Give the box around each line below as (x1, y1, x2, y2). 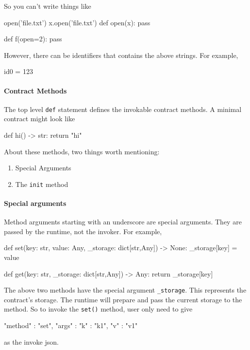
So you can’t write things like (4, 1, 91, 11)
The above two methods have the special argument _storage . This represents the (4, 285, 247, 295)
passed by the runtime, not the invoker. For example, (4, 226, 162, 236)
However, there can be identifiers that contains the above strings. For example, (4, 50, 238, 60)
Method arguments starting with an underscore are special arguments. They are (4, 217, 242, 227)
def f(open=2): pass (4, 34, 62, 44)
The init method (15, 179, 68, 189)
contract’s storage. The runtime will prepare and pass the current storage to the (4, 294, 242, 304)
